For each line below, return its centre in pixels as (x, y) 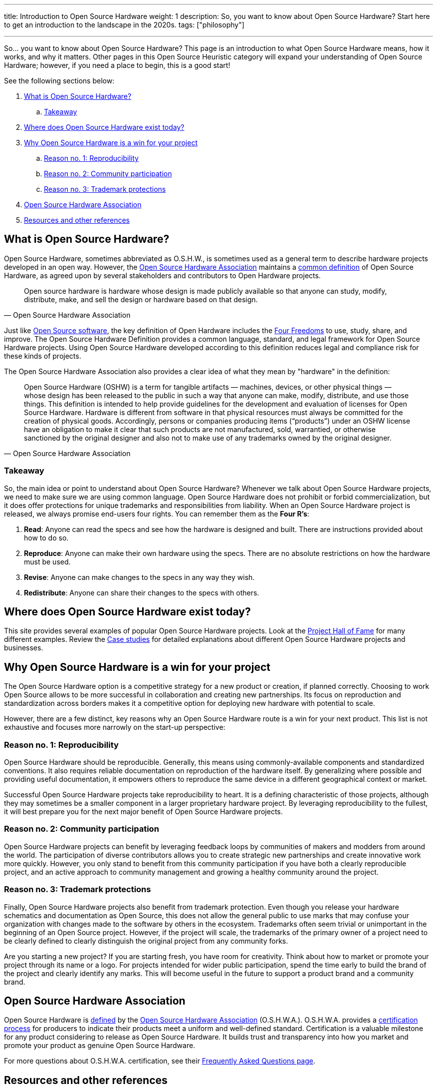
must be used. (47, 561)
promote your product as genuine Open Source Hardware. (100, 1046)
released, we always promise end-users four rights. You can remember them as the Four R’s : (157, 514)
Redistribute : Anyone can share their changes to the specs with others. (142, 592)
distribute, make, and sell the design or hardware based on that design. (141, 299)
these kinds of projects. (43, 356)
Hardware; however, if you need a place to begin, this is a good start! (117, 65)
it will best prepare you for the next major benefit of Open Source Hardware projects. (143, 812)
